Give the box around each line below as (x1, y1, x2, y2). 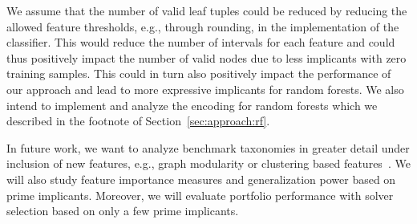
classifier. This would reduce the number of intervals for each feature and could (6, 34, 395, 51)
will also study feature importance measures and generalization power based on (6, 170, 396, 187)
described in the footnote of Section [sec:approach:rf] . (6, 112, 270, 129)
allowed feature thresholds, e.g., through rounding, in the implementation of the (6, 18, 399, 35)
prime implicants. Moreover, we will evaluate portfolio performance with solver (6, 186, 394, 203)
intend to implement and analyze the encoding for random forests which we (6, 96, 378, 113)
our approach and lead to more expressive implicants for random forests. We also (6, 80, 404, 97)
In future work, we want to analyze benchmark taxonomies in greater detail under (6, 139, 410, 156)
